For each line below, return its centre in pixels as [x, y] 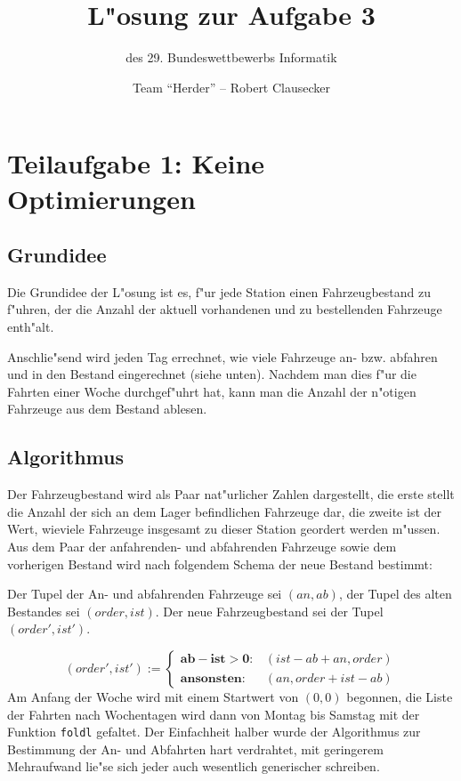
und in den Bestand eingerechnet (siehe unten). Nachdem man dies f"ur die [212, 374]
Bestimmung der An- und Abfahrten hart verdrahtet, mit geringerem [195, 749]
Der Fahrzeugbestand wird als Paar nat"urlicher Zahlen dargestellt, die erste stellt [231, 494]
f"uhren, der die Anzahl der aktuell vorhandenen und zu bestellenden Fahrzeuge [225, 309]
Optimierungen [101, 198]
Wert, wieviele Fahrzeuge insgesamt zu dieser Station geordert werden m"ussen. [224, 529]
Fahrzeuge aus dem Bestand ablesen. [107, 409]
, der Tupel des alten [395, 594]
